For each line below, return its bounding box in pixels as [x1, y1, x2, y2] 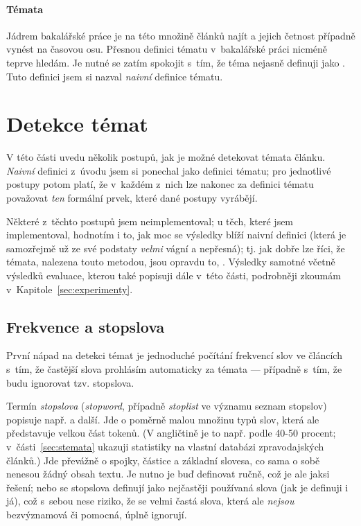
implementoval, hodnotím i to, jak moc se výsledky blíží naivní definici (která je [6, 227, 346, 242]
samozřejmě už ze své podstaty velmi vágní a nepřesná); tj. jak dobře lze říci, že [6, 240, 345, 255]
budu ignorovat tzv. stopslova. [6, 375, 134, 389]
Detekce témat [6, 109, 148, 138]
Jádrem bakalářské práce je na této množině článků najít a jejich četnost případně [6, 28, 355, 42]
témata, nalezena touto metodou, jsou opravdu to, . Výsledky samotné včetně [6, 254, 335, 269]
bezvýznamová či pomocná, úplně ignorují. [6, 507, 187, 521]
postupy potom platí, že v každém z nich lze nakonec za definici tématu [6, 177, 314, 191]
